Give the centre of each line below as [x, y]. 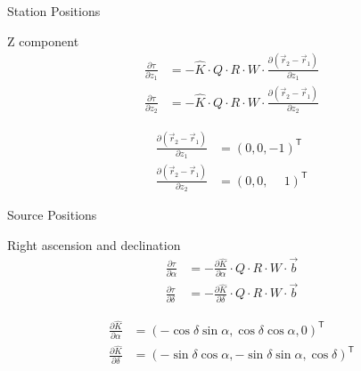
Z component [43, 40]
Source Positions [52, 215]
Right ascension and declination [94, 245]
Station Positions [54, 11]
